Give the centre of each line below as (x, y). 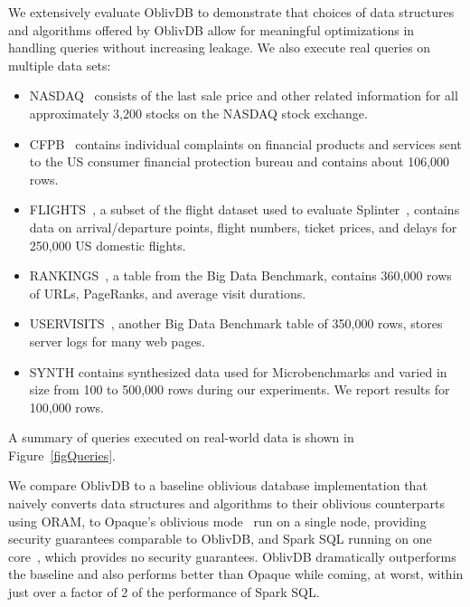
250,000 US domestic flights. (108, 245)
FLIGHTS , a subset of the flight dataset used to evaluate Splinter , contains (244, 209)
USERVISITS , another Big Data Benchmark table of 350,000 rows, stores (236, 323)
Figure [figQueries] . (62, 455)
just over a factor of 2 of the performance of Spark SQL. (164, 592)
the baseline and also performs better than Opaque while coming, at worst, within (236, 574)
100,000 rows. (66, 407)
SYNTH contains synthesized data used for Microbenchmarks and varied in (238, 371)
